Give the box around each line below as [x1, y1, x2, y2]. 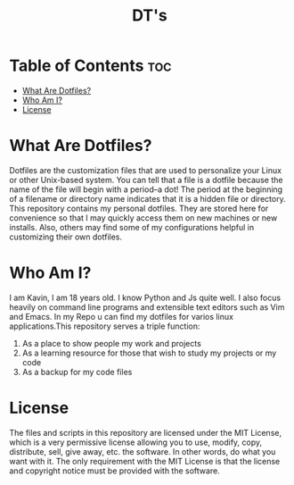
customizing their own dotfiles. [9, 231, 123, 242]
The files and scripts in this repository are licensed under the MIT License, [9, 427, 282, 438]
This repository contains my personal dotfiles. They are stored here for [9, 203, 269, 213]
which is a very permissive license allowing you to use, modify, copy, [9, 437, 263, 447]
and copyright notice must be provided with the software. [9, 465, 220, 476]
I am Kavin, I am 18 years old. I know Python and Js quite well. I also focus [9, 292, 282, 303]
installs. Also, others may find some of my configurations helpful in [9, 222, 255, 232]
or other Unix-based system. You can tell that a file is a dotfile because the [9, 174, 283, 185]
